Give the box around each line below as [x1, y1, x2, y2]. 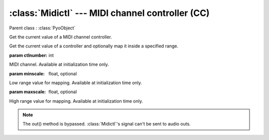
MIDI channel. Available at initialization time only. [9, 61, 109, 67]
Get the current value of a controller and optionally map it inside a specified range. [9, 43, 179, 49]
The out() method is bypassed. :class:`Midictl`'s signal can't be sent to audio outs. [22, 121, 191, 127]
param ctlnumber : [9, 52, 47, 58]
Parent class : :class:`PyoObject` [9, 25, 76, 31]
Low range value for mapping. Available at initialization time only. [9, 80, 142, 86]
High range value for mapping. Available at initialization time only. [9, 98, 143, 104]
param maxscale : [9, 89, 46, 95]
